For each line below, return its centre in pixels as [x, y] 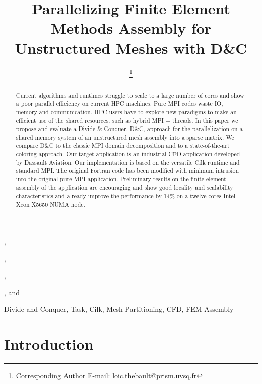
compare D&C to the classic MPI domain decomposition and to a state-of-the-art [123, 145]
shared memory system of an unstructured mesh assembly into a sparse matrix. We [125, 137]
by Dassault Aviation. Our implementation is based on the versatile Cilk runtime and [128, 162]
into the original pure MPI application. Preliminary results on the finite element [121, 179]
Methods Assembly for [131, 28]
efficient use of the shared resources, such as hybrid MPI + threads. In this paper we [127, 120]
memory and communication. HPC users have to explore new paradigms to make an [126, 112]
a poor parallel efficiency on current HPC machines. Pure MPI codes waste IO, [119, 104]
